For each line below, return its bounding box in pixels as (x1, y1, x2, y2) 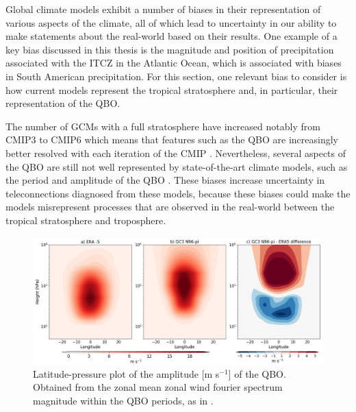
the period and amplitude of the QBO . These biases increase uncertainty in (5, 173, 325, 187)
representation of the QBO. (5, 96, 120, 110)
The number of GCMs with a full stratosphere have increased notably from (5, 119, 320, 133)
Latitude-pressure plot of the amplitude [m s (33, 366, 220, 380)
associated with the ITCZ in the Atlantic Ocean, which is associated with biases (5, 56, 342, 70)
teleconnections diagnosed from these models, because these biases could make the (5, 186, 351, 200)
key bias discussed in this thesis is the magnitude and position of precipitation (5, 42, 334, 56)
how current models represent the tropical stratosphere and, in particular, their (5, 82, 338, 97)
